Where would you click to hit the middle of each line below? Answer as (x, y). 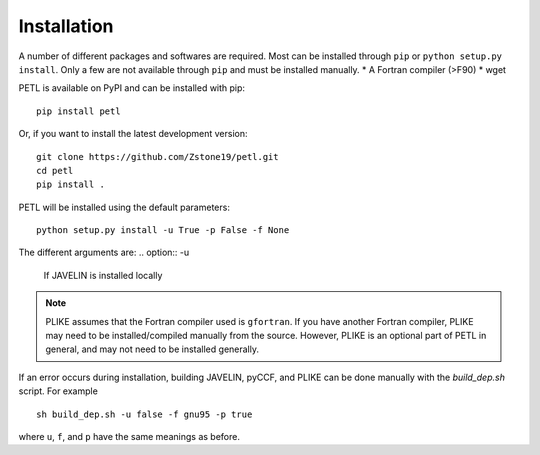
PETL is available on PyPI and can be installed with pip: (131, 88)
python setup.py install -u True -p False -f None (163, 230)
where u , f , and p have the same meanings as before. (129, 436)
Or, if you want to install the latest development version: (133, 134)
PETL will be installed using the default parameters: (124, 207)
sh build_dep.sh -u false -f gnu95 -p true (144, 414)
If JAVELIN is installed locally (103, 275)
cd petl (55, 170)
